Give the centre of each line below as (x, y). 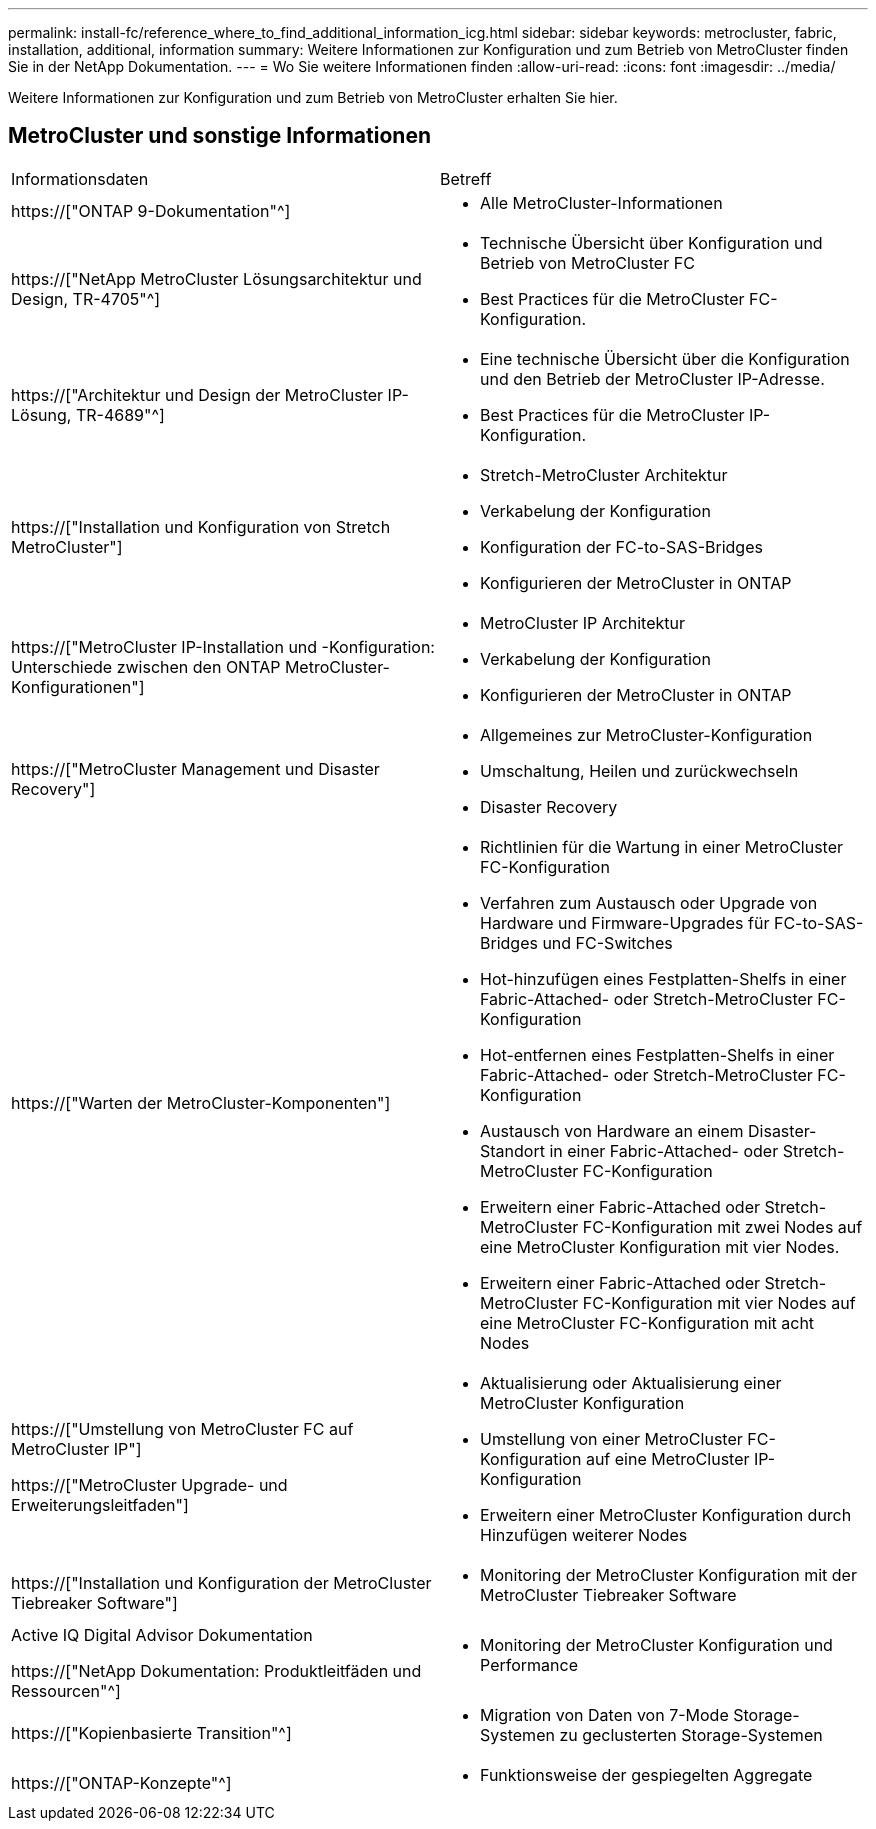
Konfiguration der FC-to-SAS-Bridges (621, 546)
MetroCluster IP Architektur (582, 622)
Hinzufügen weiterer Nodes (584, 1534)
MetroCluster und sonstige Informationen (219, 136)
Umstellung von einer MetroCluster (611, 1438)
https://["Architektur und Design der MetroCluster (197, 394)
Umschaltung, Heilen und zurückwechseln (639, 770)
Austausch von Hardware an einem (612, 1130)
